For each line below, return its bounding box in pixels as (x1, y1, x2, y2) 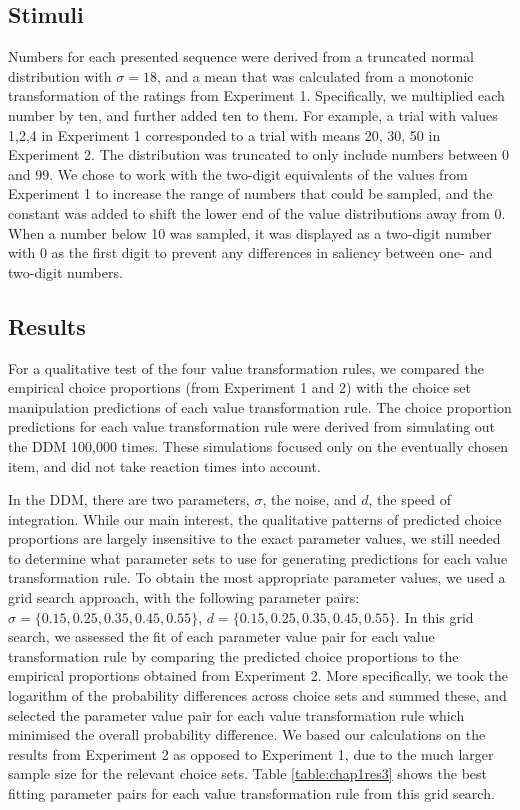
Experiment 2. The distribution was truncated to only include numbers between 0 (8, 144, 510, 165)
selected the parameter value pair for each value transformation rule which (8, 704, 465, 725)
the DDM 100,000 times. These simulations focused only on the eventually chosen (8, 435, 509, 456)
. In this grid (396, 606, 474, 627)
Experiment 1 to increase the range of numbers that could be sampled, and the (8, 183, 493, 204)
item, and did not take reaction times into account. (8, 455, 321, 476)
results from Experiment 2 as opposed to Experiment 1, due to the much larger (8, 743, 494, 764)
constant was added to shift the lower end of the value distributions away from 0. (8, 202, 506, 223)
